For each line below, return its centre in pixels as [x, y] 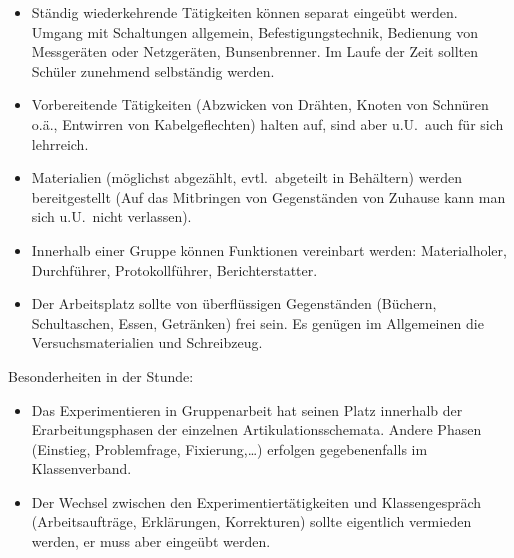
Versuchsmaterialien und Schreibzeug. [147, 342]
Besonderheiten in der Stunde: [101, 375]
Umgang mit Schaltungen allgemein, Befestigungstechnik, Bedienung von [255, 31]
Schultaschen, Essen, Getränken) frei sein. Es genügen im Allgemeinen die [257, 322]
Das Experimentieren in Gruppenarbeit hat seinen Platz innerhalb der [247, 409]
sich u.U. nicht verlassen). [111, 216]
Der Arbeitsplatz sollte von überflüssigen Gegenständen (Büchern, [234, 303]
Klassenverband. [81, 468]
